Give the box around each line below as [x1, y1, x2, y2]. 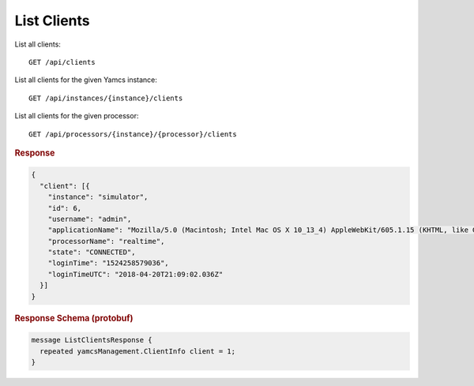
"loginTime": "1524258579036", [47, 259, 169, 268]
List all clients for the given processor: [14, 111, 139, 121]
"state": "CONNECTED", [47, 248, 136, 257]
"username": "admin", [47, 214, 132, 223]
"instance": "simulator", [47, 193, 149, 201]
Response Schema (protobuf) [14, 313, 134, 324]
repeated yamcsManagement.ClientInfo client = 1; [39, 347, 236, 355]
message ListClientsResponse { [31, 335, 153, 345]
